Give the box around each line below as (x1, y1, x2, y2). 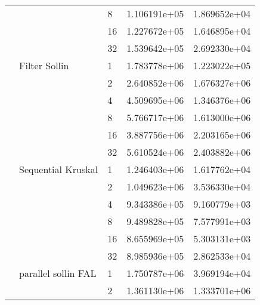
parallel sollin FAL (19, 266, 97, 280)
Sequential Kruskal (19, 162, 98, 176)
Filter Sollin (19, 58, 69, 72)
